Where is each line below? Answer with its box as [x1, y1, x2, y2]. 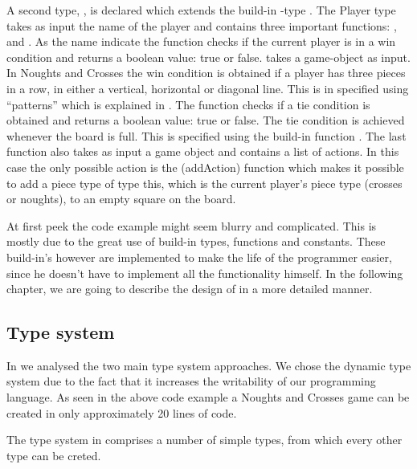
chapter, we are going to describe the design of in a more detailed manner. [6, 280, 373, 297]
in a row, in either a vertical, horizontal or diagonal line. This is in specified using [6, 80, 409, 96]
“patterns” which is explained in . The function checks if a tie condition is [6, 96, 370, 112]
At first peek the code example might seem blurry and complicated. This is [6, 217, 377, 234]
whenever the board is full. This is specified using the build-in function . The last [6, 127, 407, 144]
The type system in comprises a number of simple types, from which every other [6, 431, 403, 448]
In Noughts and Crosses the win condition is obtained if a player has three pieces [6, 64, 406, 81]
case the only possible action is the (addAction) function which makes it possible [6, 158, 404, 175]
